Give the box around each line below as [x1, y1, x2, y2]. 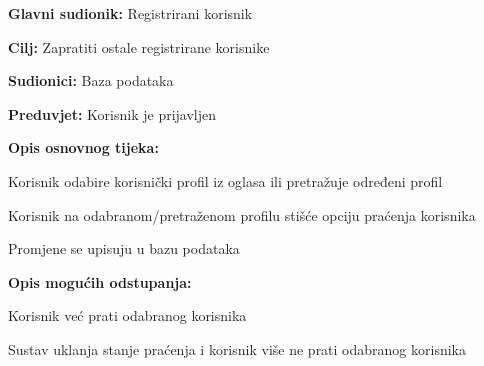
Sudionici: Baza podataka [8, 70, 174, 91]
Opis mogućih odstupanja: [8, 271, 192, 292]
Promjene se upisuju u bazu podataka [8, 238, 240, 259]
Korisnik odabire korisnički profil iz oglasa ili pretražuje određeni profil [8, 170, 443, 191]
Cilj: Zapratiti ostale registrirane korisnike [8, 36, 270, 57]
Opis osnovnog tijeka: [8, 137, 159, 158]
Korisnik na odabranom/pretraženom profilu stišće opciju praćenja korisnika [8, 204, 476, 225]
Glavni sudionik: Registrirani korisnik [8, 3, 253, 23]
